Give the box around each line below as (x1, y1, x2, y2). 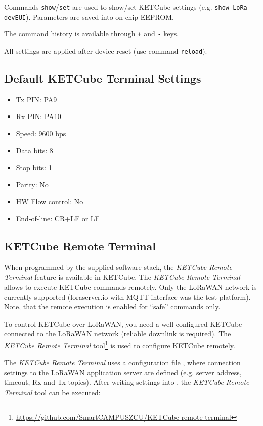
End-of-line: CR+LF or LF (16, 213, 100, 223)
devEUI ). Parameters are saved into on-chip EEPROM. (4, 11, 174, 22)
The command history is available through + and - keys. (4, 28, 179, 39)
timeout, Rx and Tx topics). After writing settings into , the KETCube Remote (4, 377, 249, 388)
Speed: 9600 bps (16, 128, 66, 139)
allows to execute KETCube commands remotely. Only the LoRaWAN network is (4, 281, 257, 292)
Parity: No (16, 179, 49, 189)
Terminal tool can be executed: (4, 386, 101, 397)
